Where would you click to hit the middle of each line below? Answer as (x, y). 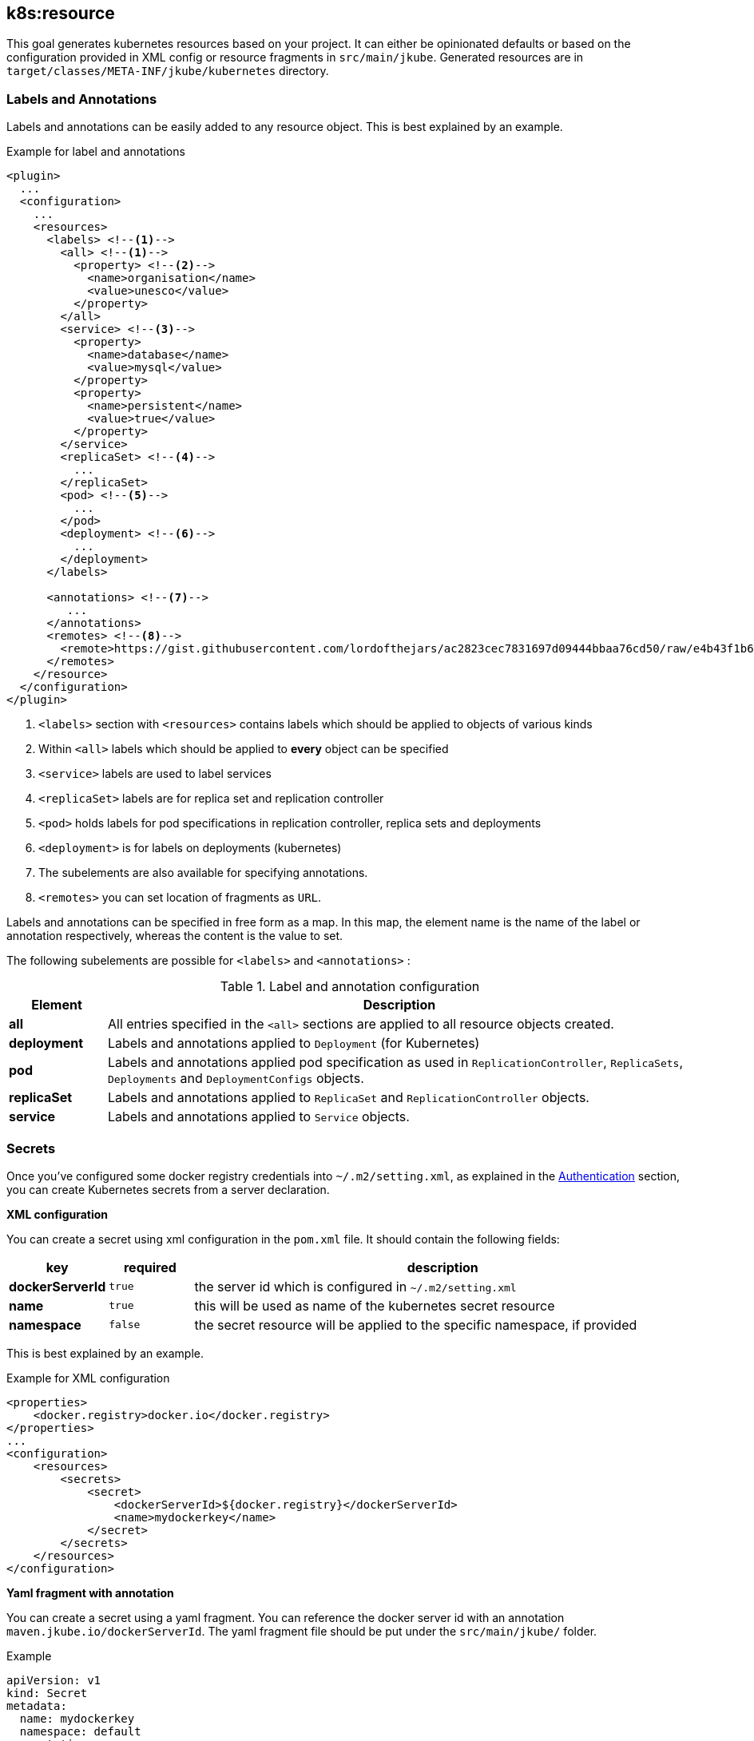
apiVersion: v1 (54, 1680)
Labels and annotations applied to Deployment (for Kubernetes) (294, 1043)
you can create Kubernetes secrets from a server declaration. (168, 1189)
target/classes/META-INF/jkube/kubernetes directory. (168, 71)
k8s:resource (61, 13)
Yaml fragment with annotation (90, 1592)
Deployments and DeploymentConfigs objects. (236, 1079)
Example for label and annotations (96, 152)
